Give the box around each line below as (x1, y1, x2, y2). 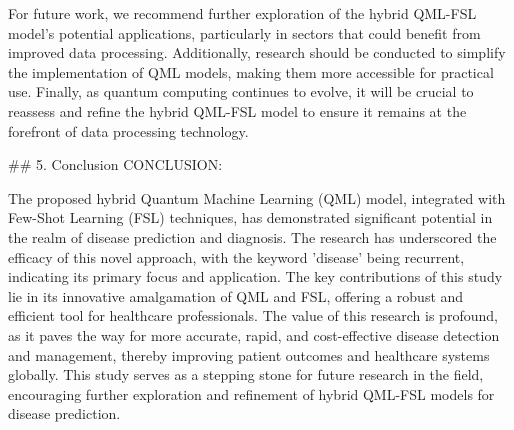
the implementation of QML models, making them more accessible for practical (8, 61, 494, 82)
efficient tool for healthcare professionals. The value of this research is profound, (8, 305, 498, 326)
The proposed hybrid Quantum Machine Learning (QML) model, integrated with (8, 187, 506, 208)
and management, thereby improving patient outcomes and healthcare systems (8, 344, 490, 365)
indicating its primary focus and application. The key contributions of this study (8, 266, 503, 287)
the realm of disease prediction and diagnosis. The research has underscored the (8, 226, 497, 247)
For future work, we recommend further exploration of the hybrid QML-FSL (8, 3, 477, 23)
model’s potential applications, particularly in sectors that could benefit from (8, 22, 481, 43)
